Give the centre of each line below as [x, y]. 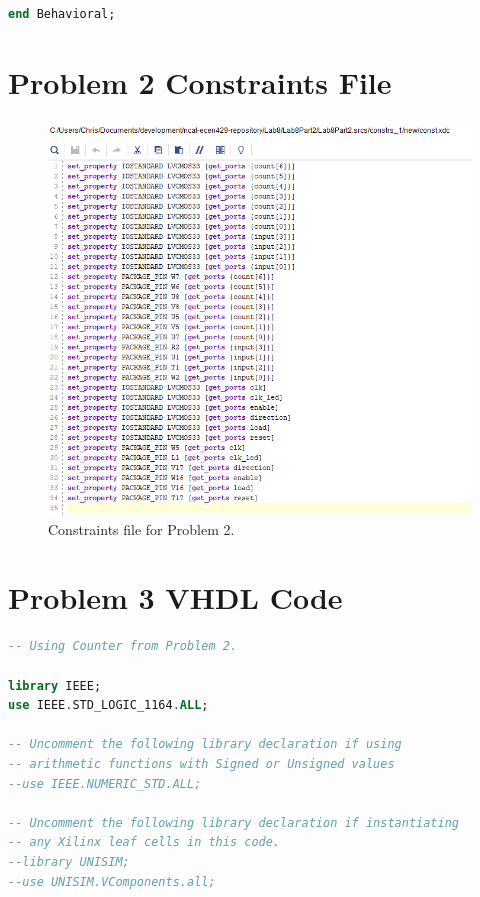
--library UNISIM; [69, 861]
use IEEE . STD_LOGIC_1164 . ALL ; [108, 705]
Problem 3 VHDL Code [175, 597]
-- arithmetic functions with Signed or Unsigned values [201, 763]
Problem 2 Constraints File [200, 81]
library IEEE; [55, 685]
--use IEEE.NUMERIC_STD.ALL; [105, 783]
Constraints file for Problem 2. [141, 528]
